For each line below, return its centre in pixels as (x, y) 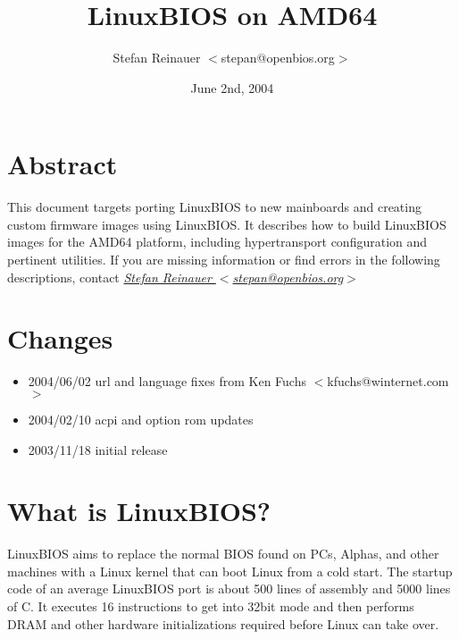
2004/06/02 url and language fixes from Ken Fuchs (167, 381)
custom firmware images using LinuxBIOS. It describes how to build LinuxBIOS (227, 224)
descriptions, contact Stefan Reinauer (109, 277)
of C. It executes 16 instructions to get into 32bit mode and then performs (211, 606)
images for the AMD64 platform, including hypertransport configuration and (217, 242)
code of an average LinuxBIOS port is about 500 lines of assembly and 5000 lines (229, 589)
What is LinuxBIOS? (139, 511)
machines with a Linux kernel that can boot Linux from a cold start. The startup (230, 571)
